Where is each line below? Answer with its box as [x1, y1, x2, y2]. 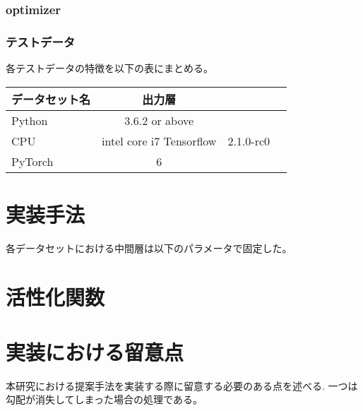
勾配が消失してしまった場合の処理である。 [6, 392, 203, 407]
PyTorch [11, 153, 54, 169]
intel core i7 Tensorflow [102, 132, 217, 149]
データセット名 [11, 90, 91, 107]
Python [11, 112, 48, 129]
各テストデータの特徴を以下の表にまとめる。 [6, 61, 213, 76]
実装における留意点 [6, 337, 184, 366]
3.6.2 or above [124, 112, 194, 129]
